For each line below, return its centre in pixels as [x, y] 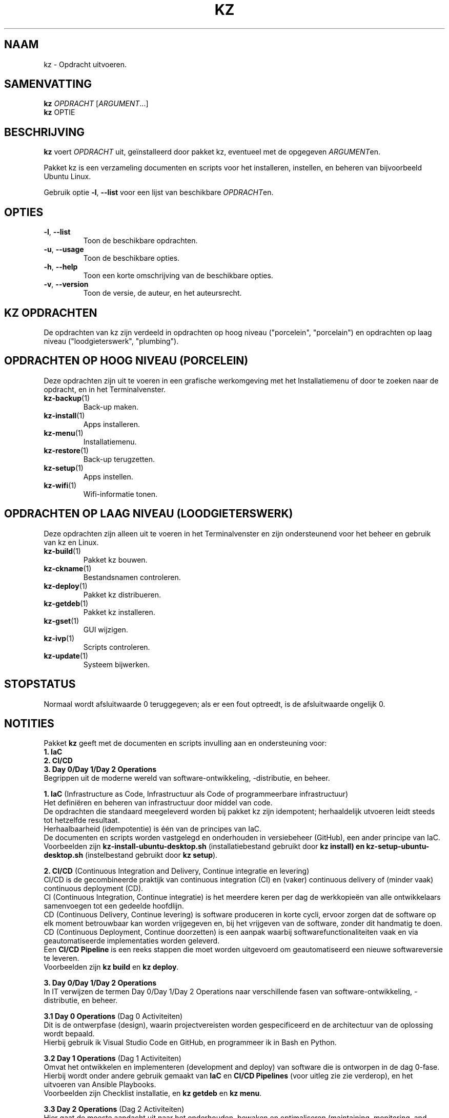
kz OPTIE [59, 112]
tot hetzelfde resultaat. [82, 820]
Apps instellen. [108, 476]
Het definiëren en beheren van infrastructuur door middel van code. [158, 803]
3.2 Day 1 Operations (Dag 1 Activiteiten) [113, 1058]
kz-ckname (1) [68, 568]
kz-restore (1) [66, 450]
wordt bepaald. [69, 1034]
